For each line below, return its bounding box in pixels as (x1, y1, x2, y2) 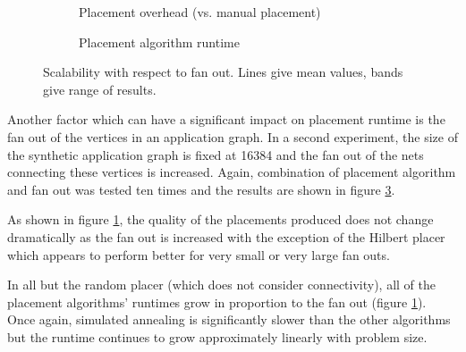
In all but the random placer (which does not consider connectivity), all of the (7, 275, 436, 294)
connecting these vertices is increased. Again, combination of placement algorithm (7, 163, 456, 181)
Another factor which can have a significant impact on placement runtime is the (7, 110, 445, 129)
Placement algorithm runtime (79, 32, 240, 51)
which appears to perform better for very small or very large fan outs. (7, 245, 390, 264)
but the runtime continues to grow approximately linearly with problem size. (7, 327, 428, 346)
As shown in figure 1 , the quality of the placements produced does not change (7, 210, 434, 229)
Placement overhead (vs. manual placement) (79, 3, 321, 21)
